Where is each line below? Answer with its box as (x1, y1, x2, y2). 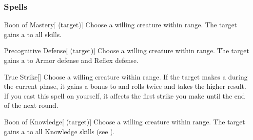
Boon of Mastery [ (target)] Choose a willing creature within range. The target (4, 20, 237, 30)
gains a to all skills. (4, 29, 62, 39)
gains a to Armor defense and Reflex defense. (4, 55, 138, 65)
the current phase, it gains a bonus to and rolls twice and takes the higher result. (4, 81, 246, 91)
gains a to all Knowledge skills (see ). (4, 126, 115, 136)
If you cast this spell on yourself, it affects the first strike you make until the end (4, 90, 245, 100)
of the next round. (4, 100, 58, 110)
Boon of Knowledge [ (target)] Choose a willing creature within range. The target (4, 116, 245, 126)
